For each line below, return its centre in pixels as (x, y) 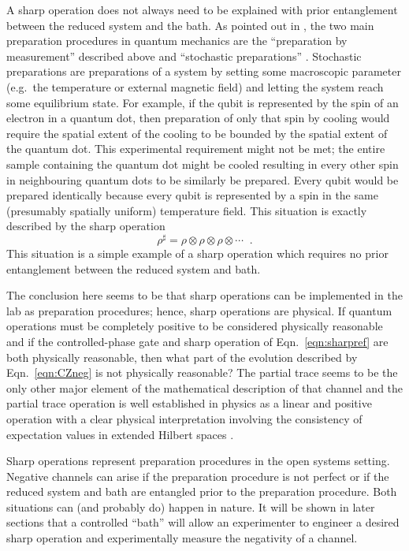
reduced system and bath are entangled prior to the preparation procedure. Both (202, 491)
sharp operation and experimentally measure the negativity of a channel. (182, 538)
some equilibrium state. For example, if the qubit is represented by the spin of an (203, 102)
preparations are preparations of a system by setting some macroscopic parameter (204, 71)
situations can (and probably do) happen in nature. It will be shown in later (191, 506)
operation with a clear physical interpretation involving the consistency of (184, 418)
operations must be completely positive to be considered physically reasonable (195, 326)
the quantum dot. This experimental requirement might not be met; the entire (196, 149)
